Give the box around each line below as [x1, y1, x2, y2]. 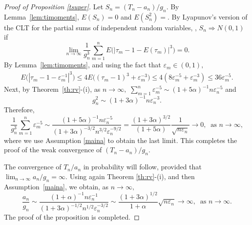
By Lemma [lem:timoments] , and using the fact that [4, 60, 161, 70]
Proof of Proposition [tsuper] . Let [4, 1, 104, 11]
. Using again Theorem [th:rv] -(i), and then [65, 171, 195, 181]
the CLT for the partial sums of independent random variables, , [4, 22, 197, 32]
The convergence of [4, 162, 62, 172]
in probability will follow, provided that [83, 162, 202, 172]
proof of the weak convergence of [4, 144, 102, 155]
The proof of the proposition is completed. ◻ [4, 212, 140, 222]
